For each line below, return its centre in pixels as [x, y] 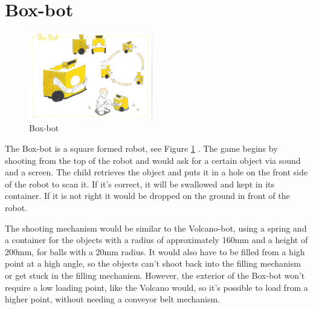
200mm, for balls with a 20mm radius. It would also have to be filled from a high [155, 251]
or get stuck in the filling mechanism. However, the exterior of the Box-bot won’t [155, 275]
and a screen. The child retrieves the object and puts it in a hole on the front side [156, 172]
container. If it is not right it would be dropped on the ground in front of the [147, 196]
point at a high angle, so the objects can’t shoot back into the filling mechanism [153, 263]
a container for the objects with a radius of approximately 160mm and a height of [156, 240]
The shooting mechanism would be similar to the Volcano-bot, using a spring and [156, 228]
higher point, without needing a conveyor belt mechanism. [113, 299]
